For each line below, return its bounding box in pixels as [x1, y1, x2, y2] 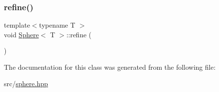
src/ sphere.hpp [4, 78, 48, 88]
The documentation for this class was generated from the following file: [4, 62, 216, 72]
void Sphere [4, 29, 39, 39]
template [4, 20, 30, 30]
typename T [39, 20, 75, 30]
